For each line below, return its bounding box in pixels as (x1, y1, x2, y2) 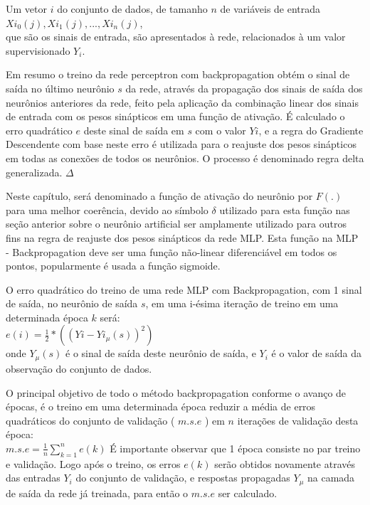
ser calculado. (218, 485, 277, 500)
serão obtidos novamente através (214, 456, 355, 471)
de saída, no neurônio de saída (6, 296, 138, 311)
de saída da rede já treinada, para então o (6, 485, 189, 500)
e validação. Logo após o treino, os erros (6, 456, 181, 471)
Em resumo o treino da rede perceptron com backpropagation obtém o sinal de (6, 67, 350, 82)
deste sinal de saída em (83, 122, 184, 137)
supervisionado (6, 43, 70, 58)
